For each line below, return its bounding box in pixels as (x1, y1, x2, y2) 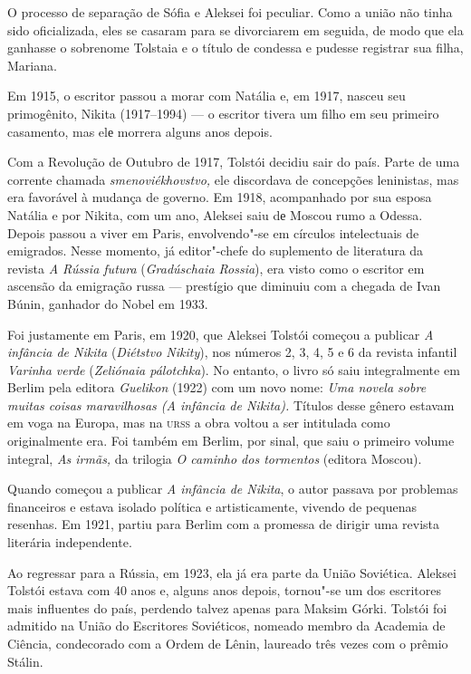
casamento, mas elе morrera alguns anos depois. (7, 121, 273, 140)
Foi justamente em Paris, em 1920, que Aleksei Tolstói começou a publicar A (7, 324, 434, 343)
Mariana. (7, 55, 57, 74)
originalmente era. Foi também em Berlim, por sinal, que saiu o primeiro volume (7, 431, 455, 450)
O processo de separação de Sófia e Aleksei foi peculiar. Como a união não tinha (7, 3, 453, 21)
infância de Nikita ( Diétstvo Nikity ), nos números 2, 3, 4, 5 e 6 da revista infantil (7, 342, 457, 361)
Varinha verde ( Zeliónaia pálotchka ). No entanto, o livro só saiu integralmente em (7, 360, 460, 379)
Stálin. (7, 651, 43, 670)
